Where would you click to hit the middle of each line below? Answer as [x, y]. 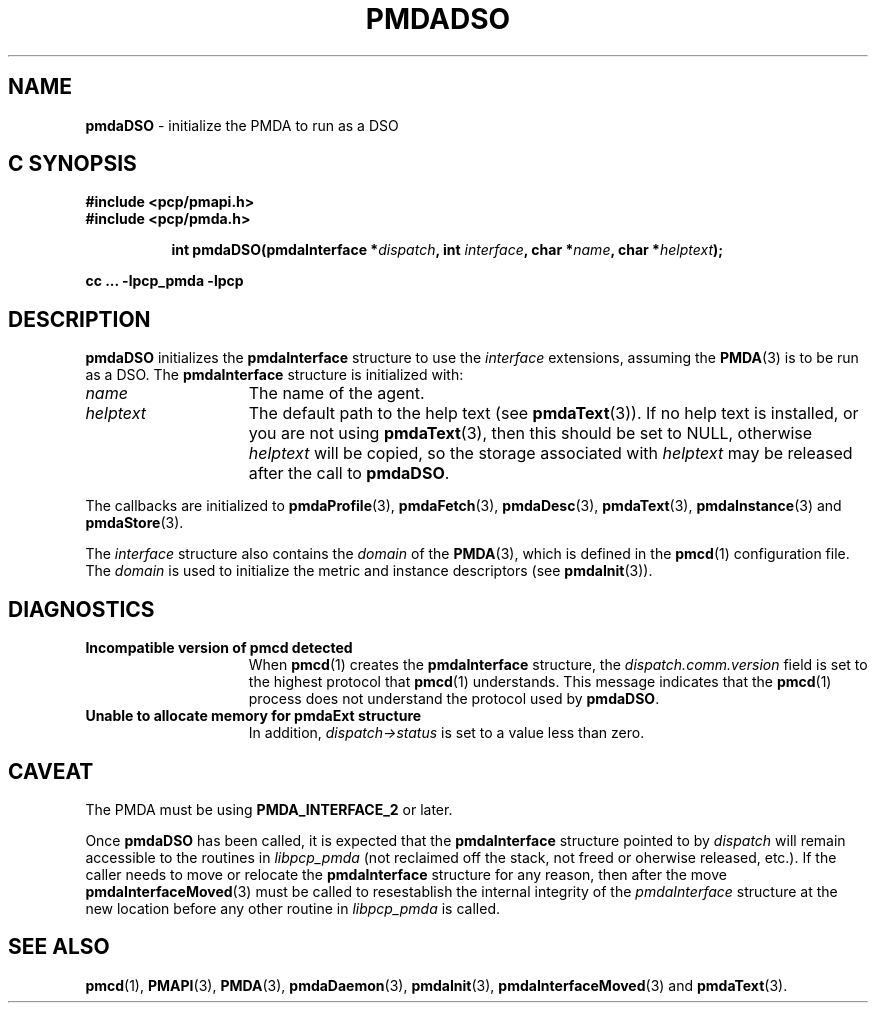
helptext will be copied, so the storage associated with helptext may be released [550, 453]
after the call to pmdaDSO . [349, 473]
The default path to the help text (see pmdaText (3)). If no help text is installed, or [553, 413]
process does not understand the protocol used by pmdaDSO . [454, 699]
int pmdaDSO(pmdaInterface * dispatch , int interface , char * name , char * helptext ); [447, 250]
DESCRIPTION [79, 319]
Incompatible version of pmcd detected [219, 648]
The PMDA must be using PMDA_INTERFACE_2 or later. [269, 809]
